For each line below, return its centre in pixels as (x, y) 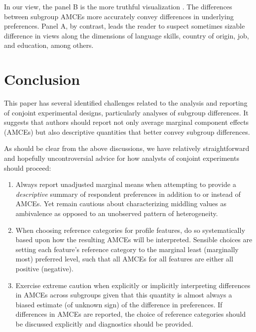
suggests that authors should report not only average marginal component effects (127, 122)
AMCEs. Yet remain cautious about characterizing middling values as (121, 203)
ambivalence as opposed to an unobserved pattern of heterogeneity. (117, 213)
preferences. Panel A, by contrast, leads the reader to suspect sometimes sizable (125, 26)
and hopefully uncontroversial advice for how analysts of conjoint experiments (122, 158)
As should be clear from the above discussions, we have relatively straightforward (127, 148)
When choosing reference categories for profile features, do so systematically (130, 230)
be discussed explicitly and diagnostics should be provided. (104, 323)
